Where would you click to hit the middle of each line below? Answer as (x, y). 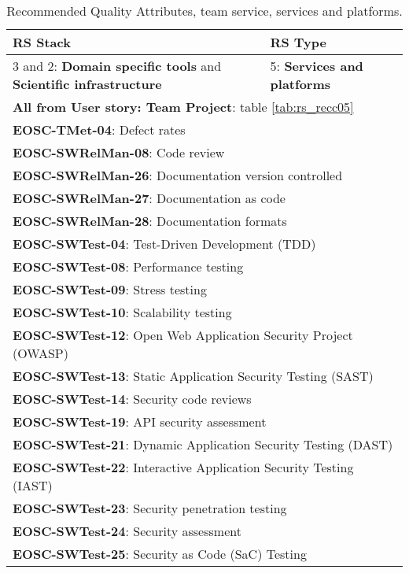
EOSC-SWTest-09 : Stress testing (110, 289)
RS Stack (42, 42)
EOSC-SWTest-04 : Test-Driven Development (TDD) (164, 244)
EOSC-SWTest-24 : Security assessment (127, 531)
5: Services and (317, 66)
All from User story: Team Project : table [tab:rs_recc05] (183, 107)
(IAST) (33, 485)
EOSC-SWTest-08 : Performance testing (128, 266)
